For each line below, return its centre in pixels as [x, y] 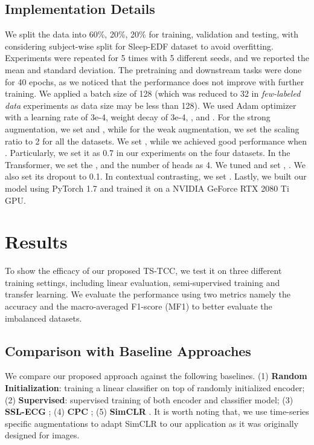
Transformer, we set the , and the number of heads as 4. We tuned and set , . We [155, 164]
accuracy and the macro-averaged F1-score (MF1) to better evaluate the [139, 306]
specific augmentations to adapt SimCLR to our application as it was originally [152, 423]
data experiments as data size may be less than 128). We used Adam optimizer [151, 105]
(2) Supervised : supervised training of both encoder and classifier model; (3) [149, 399]
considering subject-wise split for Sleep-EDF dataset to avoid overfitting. [139, 46]
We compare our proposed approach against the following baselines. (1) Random [156, 376]
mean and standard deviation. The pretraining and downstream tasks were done [153, 69]
